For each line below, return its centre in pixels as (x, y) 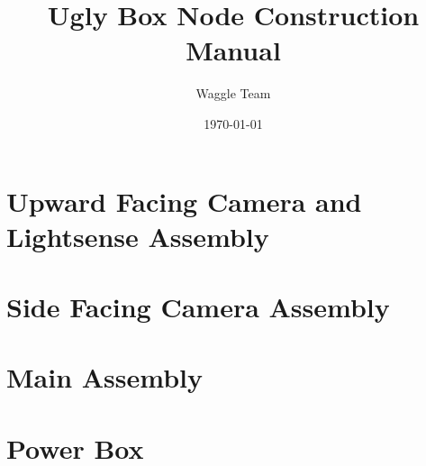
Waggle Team (233, 93)
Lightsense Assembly (138, 236)
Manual (233, 50)
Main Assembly (105, 377)
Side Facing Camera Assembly (198, 307)
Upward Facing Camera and (184, 201)
